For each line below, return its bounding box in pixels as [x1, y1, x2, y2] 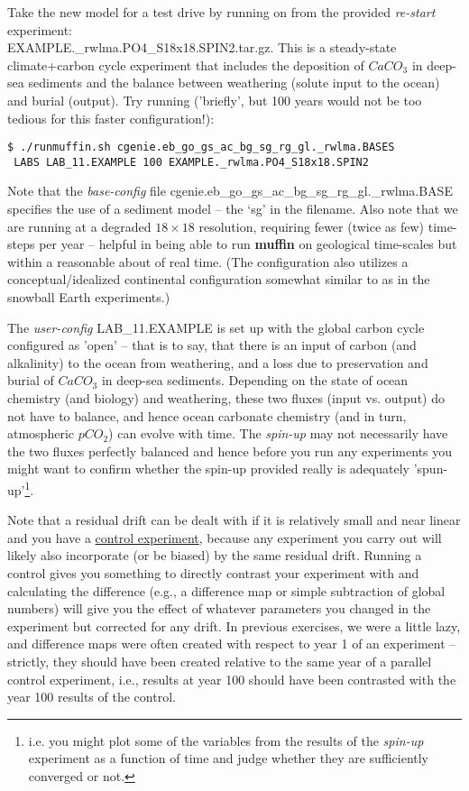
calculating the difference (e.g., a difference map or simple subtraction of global [7, 581, 446, 600]
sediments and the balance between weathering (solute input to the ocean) [28, 73, 440, 92]
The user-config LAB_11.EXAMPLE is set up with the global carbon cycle [7, 317, 425, 336]
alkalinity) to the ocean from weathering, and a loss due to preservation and [7, 353, 428, 372]
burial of [7, 371, 54, 390]
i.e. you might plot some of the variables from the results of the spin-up [28, 731, 424, 750]
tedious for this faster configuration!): [7, 108, 215, 127]
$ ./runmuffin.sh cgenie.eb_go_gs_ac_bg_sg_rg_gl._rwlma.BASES [7, 141, 395, 154]
